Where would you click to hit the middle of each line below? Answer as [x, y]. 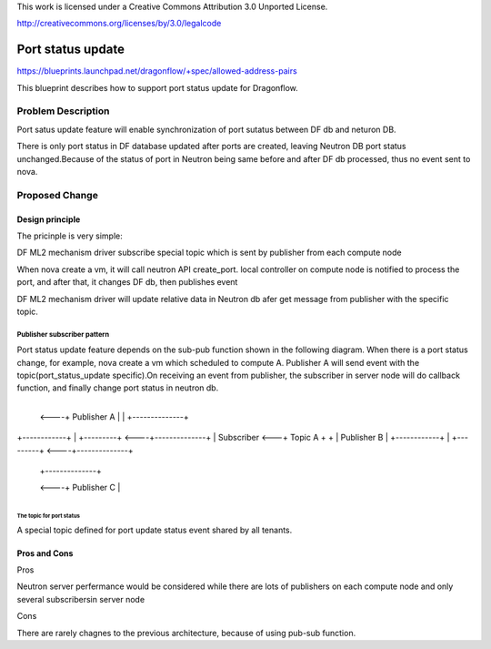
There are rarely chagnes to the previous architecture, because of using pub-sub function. [186, 633]
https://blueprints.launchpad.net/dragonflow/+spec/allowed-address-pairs [157, 71]
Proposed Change [58, 195]
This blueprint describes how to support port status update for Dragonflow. [158, 87]
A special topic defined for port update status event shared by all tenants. [155, 530]
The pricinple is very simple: [70, 236]
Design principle [49, 219]
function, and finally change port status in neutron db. [118, 388]
